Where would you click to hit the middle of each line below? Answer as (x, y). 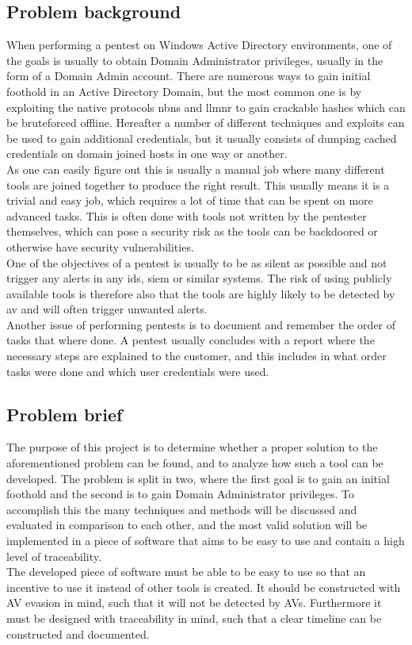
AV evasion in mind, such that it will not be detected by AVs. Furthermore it (194, 603)
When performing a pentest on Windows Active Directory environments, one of (199, 45)
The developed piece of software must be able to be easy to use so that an (186, 572)
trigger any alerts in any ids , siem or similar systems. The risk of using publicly (199, 278)
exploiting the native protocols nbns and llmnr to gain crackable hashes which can (206, 107)
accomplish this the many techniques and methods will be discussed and (182, 509)
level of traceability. (54, 556)
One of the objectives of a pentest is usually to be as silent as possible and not (197, 262)
